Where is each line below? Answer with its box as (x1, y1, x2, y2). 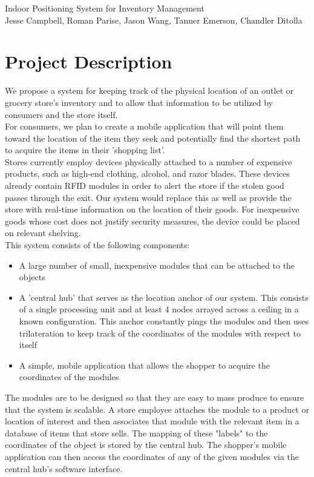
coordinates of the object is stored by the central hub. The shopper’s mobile (5, 438, 287, 451)
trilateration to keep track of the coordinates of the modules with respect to (19, 326, 301, 339)
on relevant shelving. (5, 226, 81, 239)
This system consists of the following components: (5, 238, 190, 251)
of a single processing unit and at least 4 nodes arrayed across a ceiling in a (19, 303, 299, 315)
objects (19, 271, 45, 283)
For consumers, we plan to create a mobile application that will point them (5, 120, 284, 133)
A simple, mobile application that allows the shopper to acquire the (19, 358, 270, 371)
